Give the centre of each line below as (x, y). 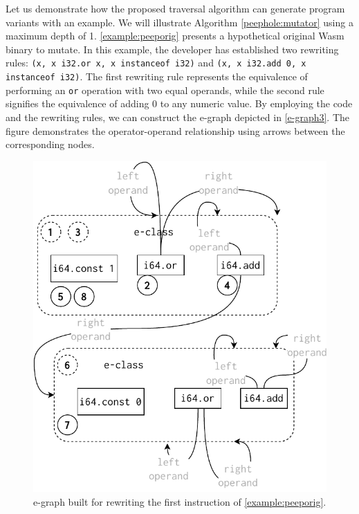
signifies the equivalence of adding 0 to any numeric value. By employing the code (179, 103)
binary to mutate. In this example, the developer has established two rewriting (172, 49)
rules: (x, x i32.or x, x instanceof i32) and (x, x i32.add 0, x (156, 63)
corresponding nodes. (50, 144)
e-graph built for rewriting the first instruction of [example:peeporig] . (180, 502)
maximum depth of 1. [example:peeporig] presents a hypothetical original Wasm (175, 36)
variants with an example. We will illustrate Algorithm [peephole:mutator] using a (179, 22)
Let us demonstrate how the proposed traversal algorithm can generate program (175, 8)
